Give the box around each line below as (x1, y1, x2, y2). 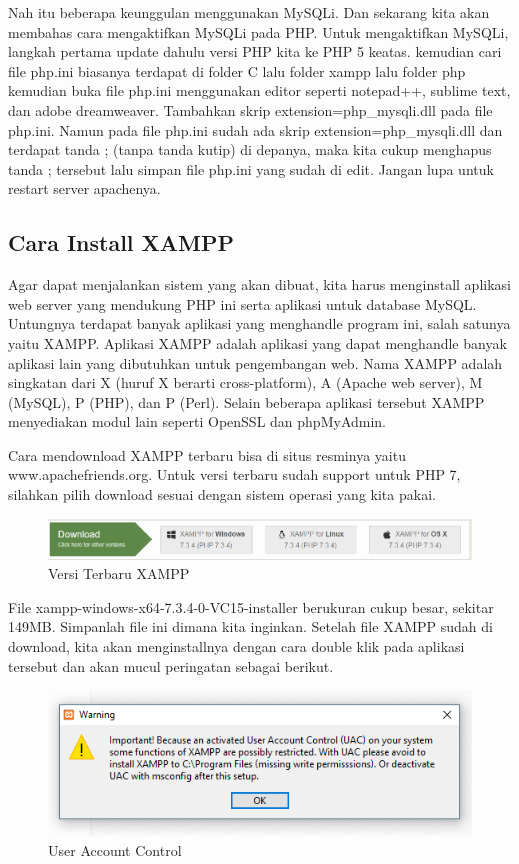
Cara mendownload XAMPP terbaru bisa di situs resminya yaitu (8, 444, 406, 465)
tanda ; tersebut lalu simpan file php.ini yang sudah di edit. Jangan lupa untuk (8, 158, 494, 179)
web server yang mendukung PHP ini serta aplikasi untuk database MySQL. (8, 293, 477, 314)
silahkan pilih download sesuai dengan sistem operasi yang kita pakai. (8, 484, 436, 505)
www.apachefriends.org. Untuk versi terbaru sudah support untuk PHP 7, (8, 464, 461, 485)
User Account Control (48, 839, 182, 860)
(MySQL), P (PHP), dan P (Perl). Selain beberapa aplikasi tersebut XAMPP (8, 391, 485, 412)
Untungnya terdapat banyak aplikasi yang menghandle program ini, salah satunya (8, 313, 511, 334)
